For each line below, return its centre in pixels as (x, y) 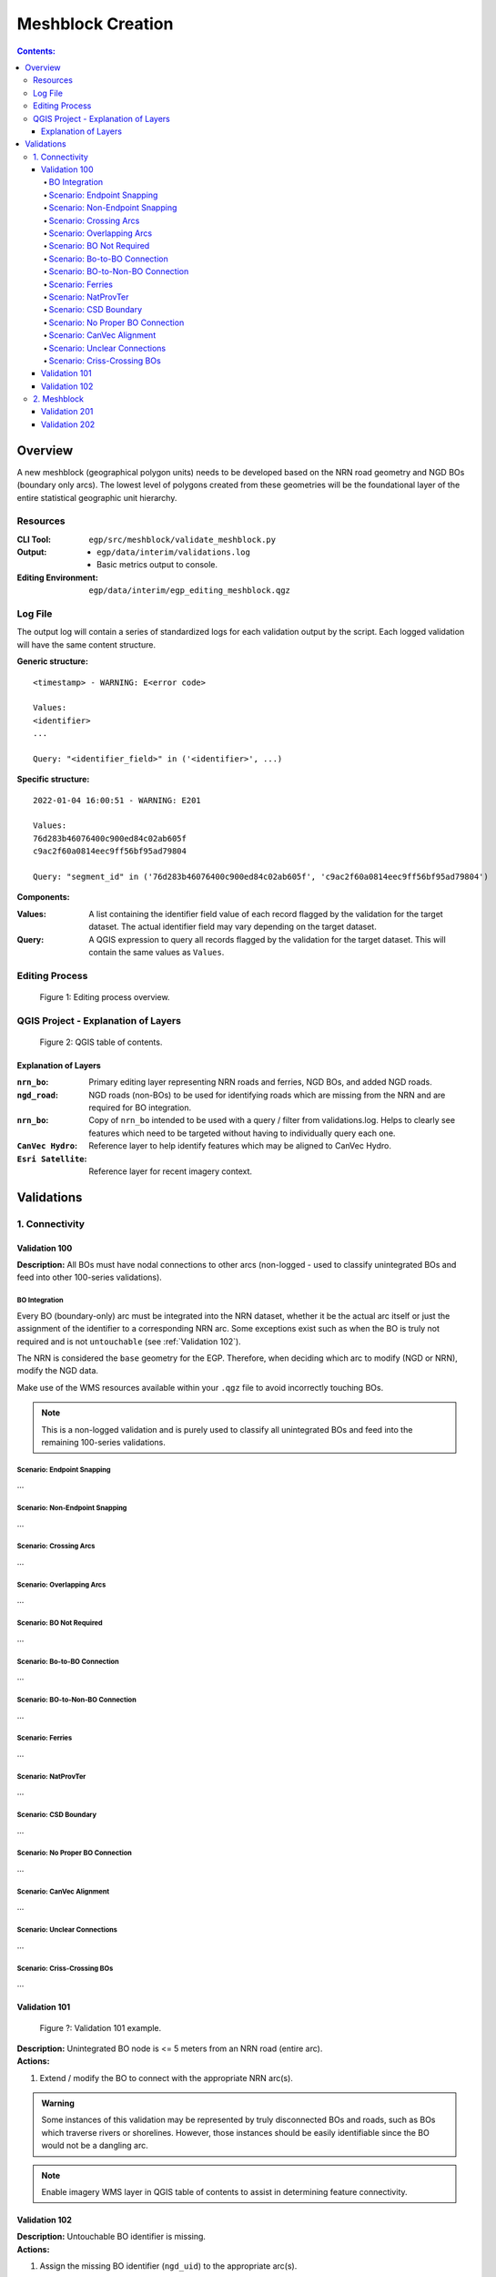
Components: (43, 897)
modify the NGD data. (58, 1371)
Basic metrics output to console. (157, 565)
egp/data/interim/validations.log (173, 552)
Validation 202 (68, 424)
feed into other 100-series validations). (90, 1277)
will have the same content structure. (86, 644)
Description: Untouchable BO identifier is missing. (111, 2237)
